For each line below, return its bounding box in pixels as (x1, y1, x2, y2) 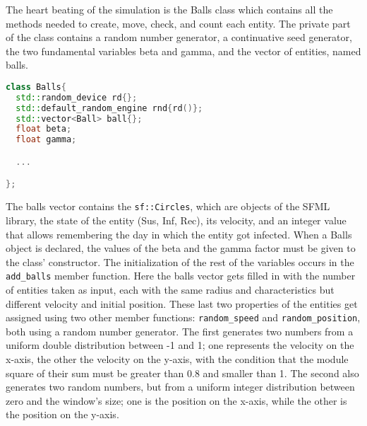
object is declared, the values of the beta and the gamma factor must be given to (6, 241, 356, 255)
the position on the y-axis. (6, 407, 119, 422)
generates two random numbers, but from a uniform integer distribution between (6, 379, 355, 394)
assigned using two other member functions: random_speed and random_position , (6, 310, 361, 325)
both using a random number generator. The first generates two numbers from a (6, 323, 354, 338)
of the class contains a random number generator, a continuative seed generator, (6, 30, 352, 45)
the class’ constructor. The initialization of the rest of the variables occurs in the (6, 254, 354, 269)
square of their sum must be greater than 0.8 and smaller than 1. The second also (6, 365, 359, 380)
